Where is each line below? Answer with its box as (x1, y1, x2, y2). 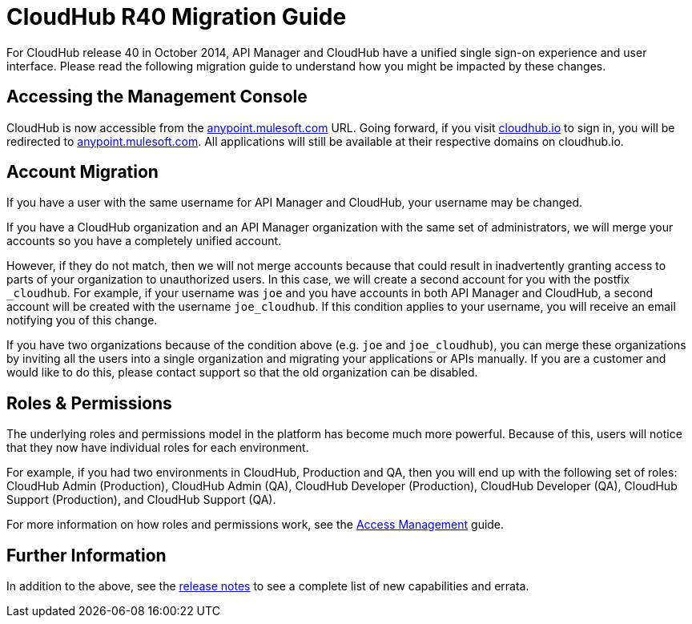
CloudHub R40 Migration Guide (6, 3, 347, 30)
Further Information (6, 545, 167, 566)
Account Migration (6, 162, 159, 183)
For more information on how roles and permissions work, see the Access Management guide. (6, 517, 505, 532)
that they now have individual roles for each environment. (6, 441, 309, 455)
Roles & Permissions (6, 393, 172, 413)
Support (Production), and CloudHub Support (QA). (6, 493, 276, 507)
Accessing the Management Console (6, 87, 308, 107)
